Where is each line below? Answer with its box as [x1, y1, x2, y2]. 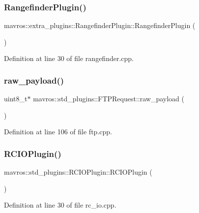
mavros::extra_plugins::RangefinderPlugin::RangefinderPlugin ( [4, 20, 196, 30]
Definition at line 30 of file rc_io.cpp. [4, 200, 116, 210]
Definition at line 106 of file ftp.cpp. [4, 126, 112, 137]
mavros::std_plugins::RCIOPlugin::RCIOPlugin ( [4, 167, 152, 177]
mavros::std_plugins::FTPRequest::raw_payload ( [33, 93, 184, 104]
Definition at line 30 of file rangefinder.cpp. [4, 53, 134, 63]
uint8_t [4, 93, 28, 104]
